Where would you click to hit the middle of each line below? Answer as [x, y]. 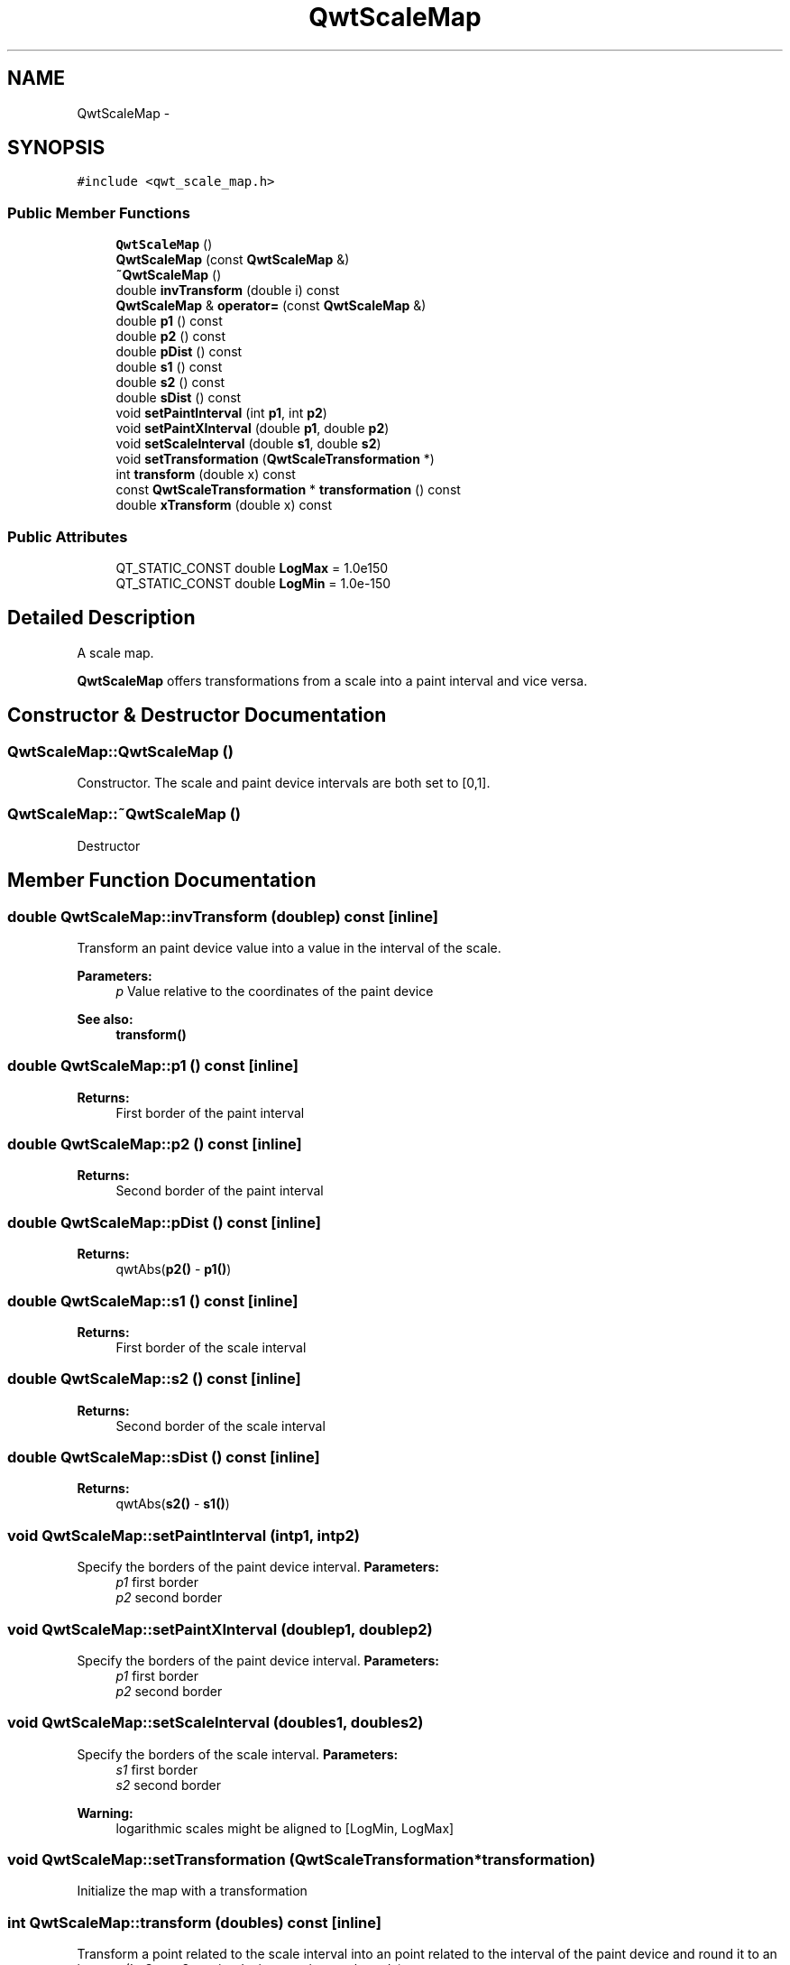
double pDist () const [179, 352]
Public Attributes [68, 536]
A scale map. [115, 652]
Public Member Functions [99, 212]
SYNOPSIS [56, 148]
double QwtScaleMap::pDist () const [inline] [164, 1222]
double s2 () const [170, 383]
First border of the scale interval [211, 1347]
